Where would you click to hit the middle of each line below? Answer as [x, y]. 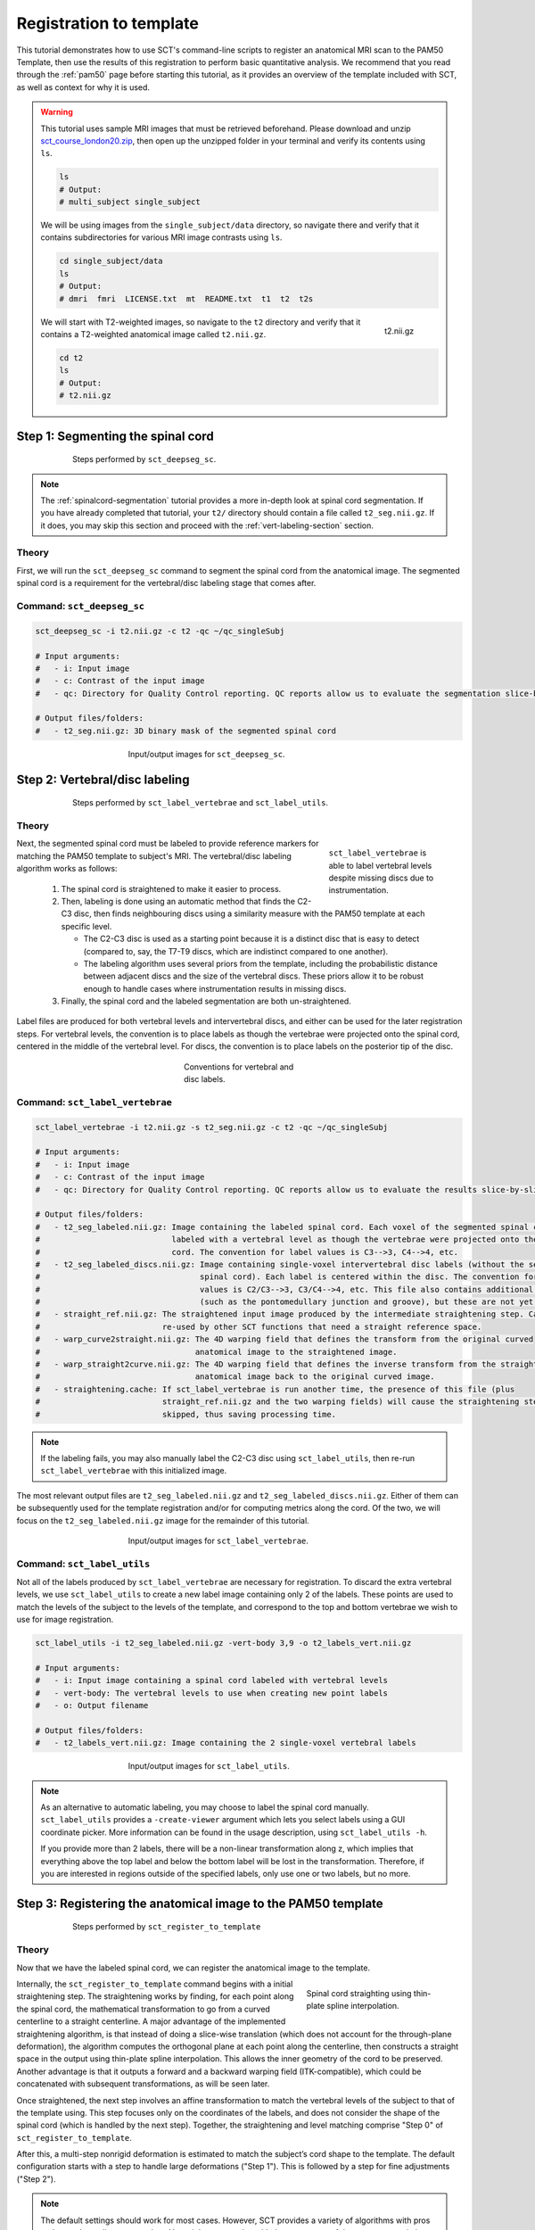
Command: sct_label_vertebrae [95, 1102]
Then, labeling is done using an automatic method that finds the [178, 901]
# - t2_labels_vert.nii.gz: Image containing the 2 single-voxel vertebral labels [226, 1743]
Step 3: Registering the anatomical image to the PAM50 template [200, 1903]
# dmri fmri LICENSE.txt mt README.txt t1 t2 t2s [186, 298]
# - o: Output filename [92, 1706]
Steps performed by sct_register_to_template [167, 1927]
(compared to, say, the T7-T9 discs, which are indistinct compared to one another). [236, 951]
